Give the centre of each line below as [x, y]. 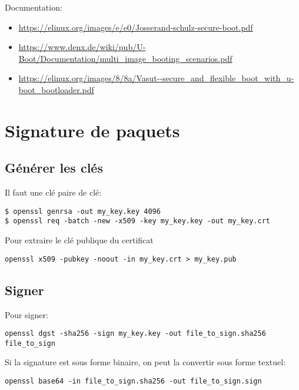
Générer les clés [54, 168]
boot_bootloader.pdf [56, 89]
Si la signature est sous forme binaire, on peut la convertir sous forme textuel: [145, 362]
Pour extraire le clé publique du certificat [79, 240]
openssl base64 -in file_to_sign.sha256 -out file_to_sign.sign [133, 381]
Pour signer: [26, 314]
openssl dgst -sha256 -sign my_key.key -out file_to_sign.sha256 [135, 334]
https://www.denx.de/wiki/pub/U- [82, 47]
